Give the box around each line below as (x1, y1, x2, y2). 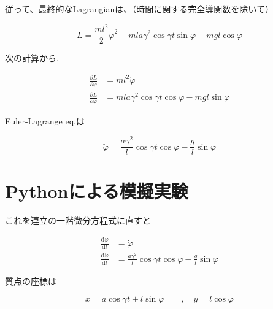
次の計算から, (5, 51, 59, 64)
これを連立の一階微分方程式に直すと (5, 214, 151, 227)
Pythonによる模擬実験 (5, 178, 188, 204)
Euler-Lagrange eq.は (5, 115, 85, 128)
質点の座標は (5, 274, 56, 287)
